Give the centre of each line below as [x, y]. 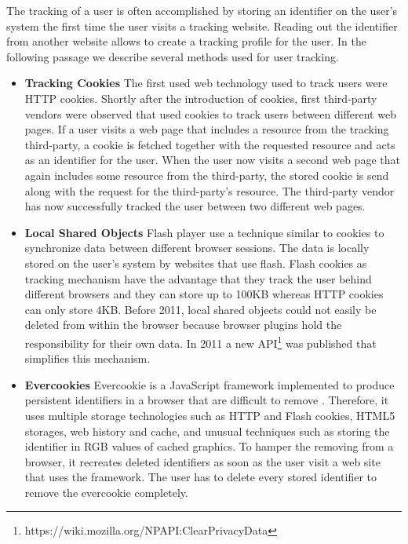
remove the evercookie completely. [106, 492]
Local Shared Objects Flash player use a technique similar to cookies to [204, 232]
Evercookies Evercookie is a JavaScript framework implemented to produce [209, 384]
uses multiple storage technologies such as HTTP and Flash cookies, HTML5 [210, 415]
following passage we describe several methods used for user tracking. [173, 56]
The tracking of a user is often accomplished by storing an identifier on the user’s [202, 10]
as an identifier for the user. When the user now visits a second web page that [212, 160]
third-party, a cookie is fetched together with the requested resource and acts [210, 144]
